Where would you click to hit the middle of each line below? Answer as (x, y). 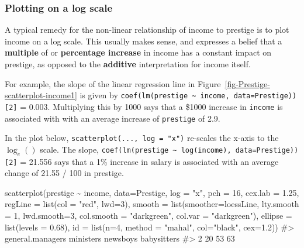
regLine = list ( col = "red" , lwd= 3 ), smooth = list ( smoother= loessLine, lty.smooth (152, 204)
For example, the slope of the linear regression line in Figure (113, 83)
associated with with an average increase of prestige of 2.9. (113, 118)
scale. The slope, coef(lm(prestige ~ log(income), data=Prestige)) (169, 149)
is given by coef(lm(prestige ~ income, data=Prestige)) (188, 95)
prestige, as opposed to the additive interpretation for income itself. (128, 64)
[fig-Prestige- (247, 83)
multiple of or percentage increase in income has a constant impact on (138, 52)
